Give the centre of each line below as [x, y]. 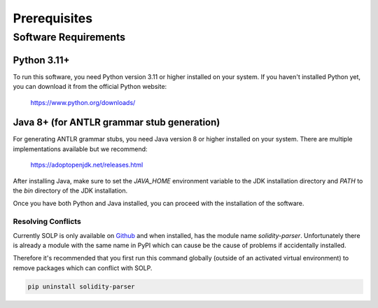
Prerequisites [53, 18]
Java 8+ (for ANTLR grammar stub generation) [117, 122]
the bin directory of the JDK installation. [70, 190]
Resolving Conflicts [47, 222]
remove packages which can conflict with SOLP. [83, 268]
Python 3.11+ [41, 60]
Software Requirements [69, 37]
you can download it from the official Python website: [90, 87]
